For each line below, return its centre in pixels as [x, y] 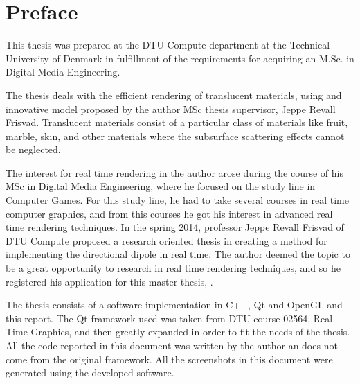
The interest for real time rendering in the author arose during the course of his [174, 172]
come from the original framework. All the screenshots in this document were [169, 359]
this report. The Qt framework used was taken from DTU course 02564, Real [169, 318]
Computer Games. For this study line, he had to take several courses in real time [177, 200]
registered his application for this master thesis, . [109, 281]
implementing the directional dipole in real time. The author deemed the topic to [178, 254]
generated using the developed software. [90, 373]
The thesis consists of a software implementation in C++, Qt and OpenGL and [174, 305]
